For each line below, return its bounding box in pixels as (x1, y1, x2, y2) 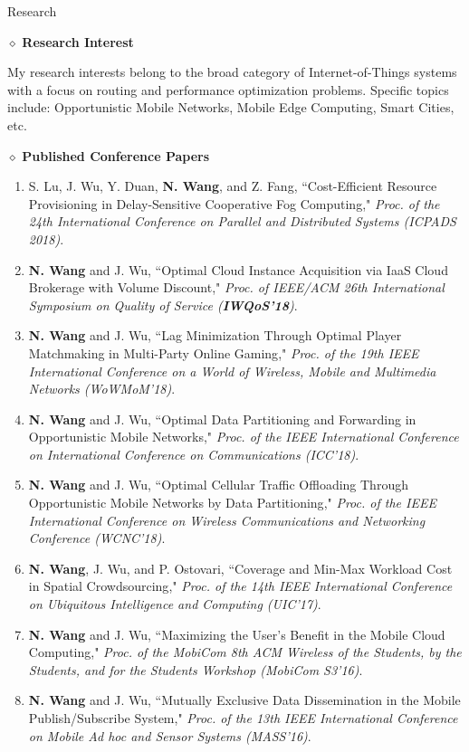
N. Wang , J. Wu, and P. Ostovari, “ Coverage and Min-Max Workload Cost (28, 558, 453, 577)
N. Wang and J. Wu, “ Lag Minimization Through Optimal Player (28, 326, 402, 345)
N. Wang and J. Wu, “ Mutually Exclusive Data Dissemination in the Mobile (28, 690, 461, 709)
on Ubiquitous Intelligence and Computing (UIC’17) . (28, 595, 321, 614)
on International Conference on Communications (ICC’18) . (28, 444, 359, 463)
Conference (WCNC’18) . (28, 528, 166, 547)
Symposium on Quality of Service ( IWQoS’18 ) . (28, 295, 298, 314)
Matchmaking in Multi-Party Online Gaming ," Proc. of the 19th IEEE (28, 343, 419, 362)
